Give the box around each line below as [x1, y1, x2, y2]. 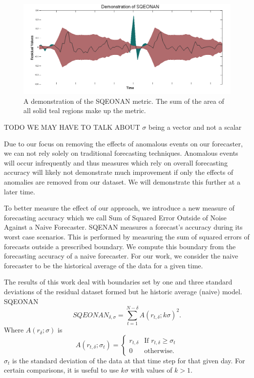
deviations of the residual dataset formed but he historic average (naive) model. [4, 286, 242, 296]
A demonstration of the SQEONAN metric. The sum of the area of [23, 95, 224, 106]
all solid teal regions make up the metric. [23, 105, 146, 116]
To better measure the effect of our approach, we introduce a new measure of [4, 203, 235, 213]
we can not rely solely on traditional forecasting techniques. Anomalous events [4, 148, 238, 158]
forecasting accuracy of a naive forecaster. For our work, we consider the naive [4, 251, 238, 261]
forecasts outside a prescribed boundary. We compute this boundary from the [4, 241, 236, 251]
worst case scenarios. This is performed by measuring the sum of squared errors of [4, 231, 250, 241]
